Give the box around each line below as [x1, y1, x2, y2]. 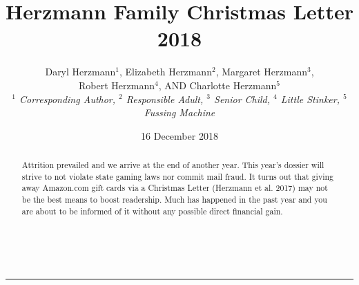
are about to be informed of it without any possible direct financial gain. [21, 205, 283, 217]
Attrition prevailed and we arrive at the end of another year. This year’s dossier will [21, 159, 324, 171]
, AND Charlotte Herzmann [158, 77, 277, 92]
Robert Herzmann [79, 77, 155, 92]
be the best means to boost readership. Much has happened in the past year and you [21, 194, 327, 205]
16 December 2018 [141, 128, 218, 142]
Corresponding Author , [19, 91, 116, 106]
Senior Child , [214, 91, 271, 106]
